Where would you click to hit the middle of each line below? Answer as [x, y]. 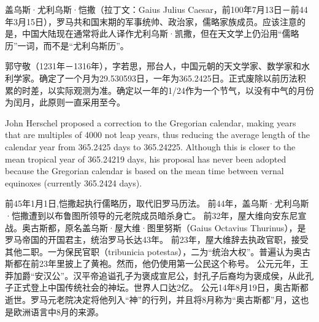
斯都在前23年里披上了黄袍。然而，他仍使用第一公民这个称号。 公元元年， [152, 263]
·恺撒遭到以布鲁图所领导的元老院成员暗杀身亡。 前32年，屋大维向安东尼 [152, 215]
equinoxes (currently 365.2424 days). [74, 182]
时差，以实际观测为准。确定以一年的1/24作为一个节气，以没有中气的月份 [168, 90]
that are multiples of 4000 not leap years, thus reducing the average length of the [157, 135]
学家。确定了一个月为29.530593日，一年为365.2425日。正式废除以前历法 [155, 78]
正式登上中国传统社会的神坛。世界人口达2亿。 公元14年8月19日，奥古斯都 [161, 287]
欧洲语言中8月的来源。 [58, 311]
